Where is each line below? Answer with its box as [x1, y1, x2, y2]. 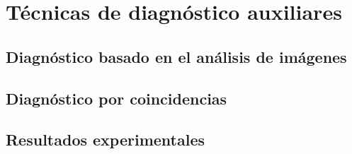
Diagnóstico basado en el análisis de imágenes [6, 45, 347, 67]
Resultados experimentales [6, 129, 205, 150]
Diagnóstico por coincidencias [6, 87, 227, 109]
